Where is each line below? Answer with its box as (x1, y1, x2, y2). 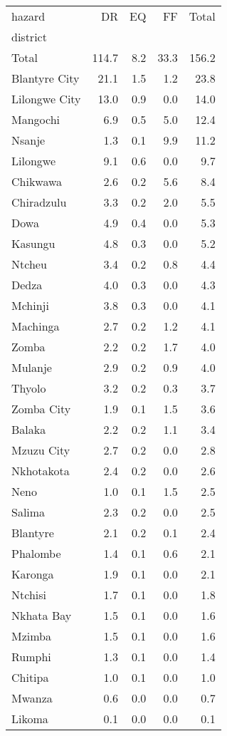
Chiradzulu (11, 194, 67, 210)
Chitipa (11, 669, 49, 685)
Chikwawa (11, 173, 63, 190)
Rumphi (11, 648, 51, 665)
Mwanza (11, 690, 53, 706)
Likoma (11, 710, 48, 727)
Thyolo (11, 380, 46, 396)
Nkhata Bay (11, 607, 72, 623)
